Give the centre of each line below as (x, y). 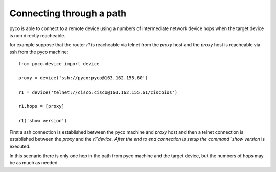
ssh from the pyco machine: (39, 52)
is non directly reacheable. (38, 35)
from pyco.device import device (59, 64)
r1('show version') (43, 121)
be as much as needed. (34, 163)
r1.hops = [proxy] (42, 106)
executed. (20, 146)
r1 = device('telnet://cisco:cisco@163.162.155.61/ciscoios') (98, 92)
